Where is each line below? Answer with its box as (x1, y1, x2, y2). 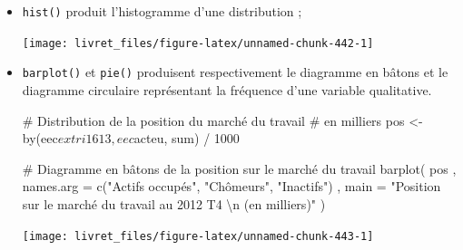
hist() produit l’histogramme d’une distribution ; (22, 2, 302, 20)
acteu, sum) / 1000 (133, 129, 240, 148)
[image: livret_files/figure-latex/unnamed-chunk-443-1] (22, 229, 374, 243)
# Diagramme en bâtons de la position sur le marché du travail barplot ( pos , (22, 159, 457, 178)
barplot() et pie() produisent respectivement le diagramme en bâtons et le (22, 62, 448, 82)
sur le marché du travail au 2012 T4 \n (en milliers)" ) (22, 194, 326, 213)
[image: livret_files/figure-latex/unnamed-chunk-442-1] (22, 36, 374, 50)
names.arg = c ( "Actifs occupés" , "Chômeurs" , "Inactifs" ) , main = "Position (22, 177, 441, 196)
